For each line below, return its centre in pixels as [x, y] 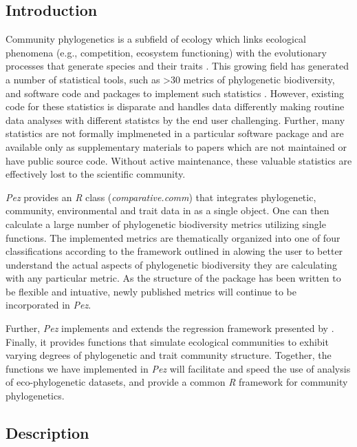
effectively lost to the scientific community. [96, 174]
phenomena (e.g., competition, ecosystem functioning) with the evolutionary [166, 52]
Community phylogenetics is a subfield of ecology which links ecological [156, 39]
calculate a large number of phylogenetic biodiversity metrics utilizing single [166, 223]
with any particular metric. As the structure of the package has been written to [173, 278]
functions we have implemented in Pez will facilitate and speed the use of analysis [178, 368]
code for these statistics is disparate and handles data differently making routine [175, 106]
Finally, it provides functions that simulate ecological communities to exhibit [167, 341]
